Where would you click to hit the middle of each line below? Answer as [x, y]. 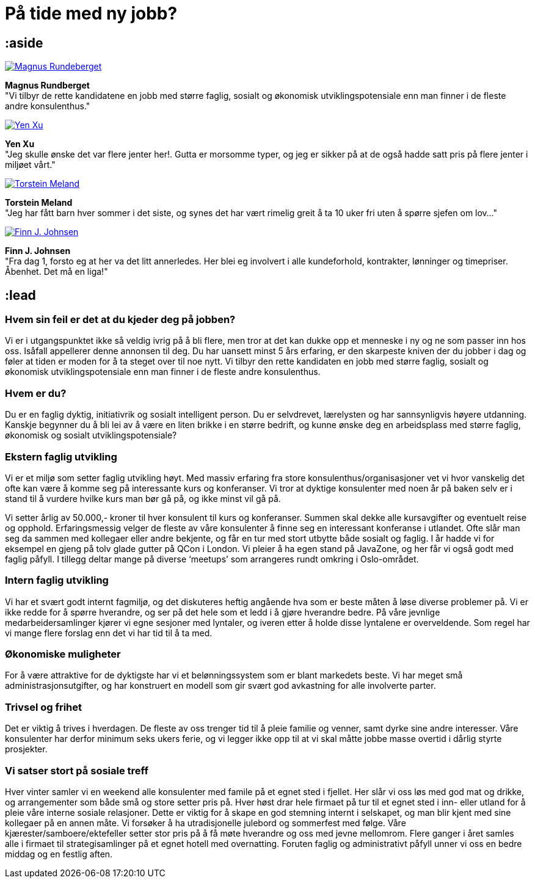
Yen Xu [20, 144]
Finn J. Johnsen [38, 251]
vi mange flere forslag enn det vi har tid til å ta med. [109, 633]
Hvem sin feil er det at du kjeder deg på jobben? [120, 320]
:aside [24, 43]
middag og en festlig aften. [59, 854]
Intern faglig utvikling [57, 580]
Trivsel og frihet [44, 707]
